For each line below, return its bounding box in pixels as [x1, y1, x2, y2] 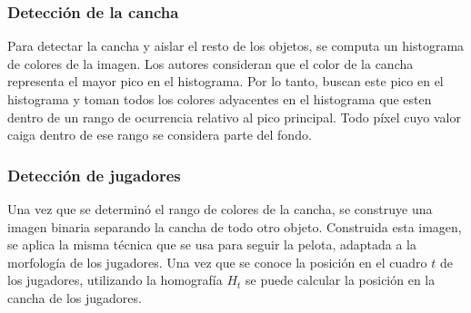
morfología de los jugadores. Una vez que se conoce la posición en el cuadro [7, 252, 427, 271]
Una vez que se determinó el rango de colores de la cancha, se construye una [7, 200, 433, 218]
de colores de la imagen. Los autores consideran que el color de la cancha [7, 54, 414, 73]
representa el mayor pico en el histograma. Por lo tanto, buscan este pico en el [7, 72, 444, 91]
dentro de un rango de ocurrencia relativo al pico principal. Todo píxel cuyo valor [7, 107, 461, 126]
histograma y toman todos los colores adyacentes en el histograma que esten [7, 90, 432, 108]
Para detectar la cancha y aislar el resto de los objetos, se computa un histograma [7, 36, 465, 55]
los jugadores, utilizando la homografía [7, 270, 223, 289]
